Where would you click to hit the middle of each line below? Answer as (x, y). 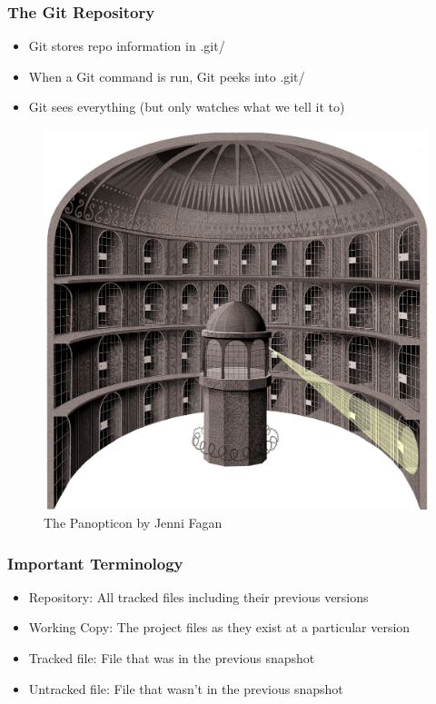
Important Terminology (95, 563)
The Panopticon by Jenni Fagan (133, 523)
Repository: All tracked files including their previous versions (198, 596)
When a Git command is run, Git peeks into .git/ (167, 76)
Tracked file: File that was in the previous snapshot (172, 658)
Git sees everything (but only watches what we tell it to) (187, 107)
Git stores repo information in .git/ (127, 46)
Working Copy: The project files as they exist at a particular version (219, 627)
